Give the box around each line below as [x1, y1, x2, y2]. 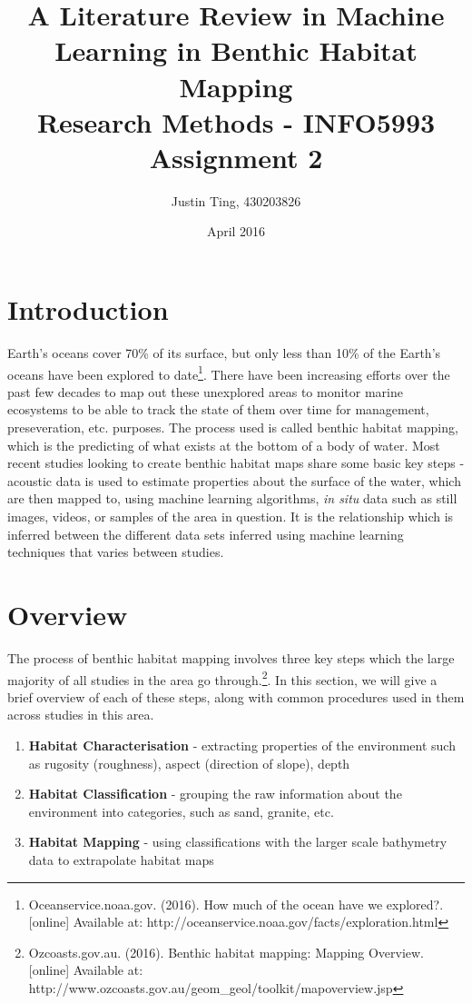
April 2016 [206, 222, 266, 241]
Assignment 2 [149, 138, 323, 175]
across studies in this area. [7, 705, 154, 724]
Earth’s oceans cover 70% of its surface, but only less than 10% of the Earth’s [7, 343, 441, 362]
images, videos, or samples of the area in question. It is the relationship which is [7, 507, 454, 525]
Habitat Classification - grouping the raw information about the [28, 784, 402, 803]
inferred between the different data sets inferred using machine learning [7, 524, 404, 543]
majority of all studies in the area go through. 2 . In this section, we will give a [7, 667, 438, 689]
